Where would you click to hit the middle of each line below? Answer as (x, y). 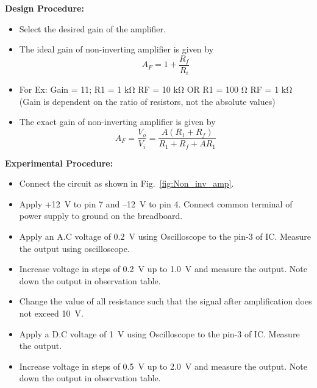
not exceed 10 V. (51, 313)
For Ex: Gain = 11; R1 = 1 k (74, 89)
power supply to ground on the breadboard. (101, 216)
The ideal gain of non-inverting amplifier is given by (116, 49)
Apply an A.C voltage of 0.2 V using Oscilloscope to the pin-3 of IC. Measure (165, 236)
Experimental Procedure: (59, 163)
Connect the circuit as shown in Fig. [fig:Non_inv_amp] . (126, 183)
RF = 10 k (158, 89)
